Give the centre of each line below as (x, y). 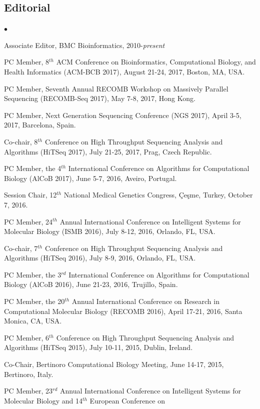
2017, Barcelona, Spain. (40, 125)
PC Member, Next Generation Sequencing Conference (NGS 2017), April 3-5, (123, 115)
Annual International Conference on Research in (145, 301)
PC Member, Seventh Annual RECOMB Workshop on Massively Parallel (116, 88)
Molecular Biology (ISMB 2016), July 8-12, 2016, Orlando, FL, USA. (110, 231)
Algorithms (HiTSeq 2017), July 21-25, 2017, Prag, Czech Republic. (108, 151)
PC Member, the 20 (34, 301)
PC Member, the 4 (33, 168)
